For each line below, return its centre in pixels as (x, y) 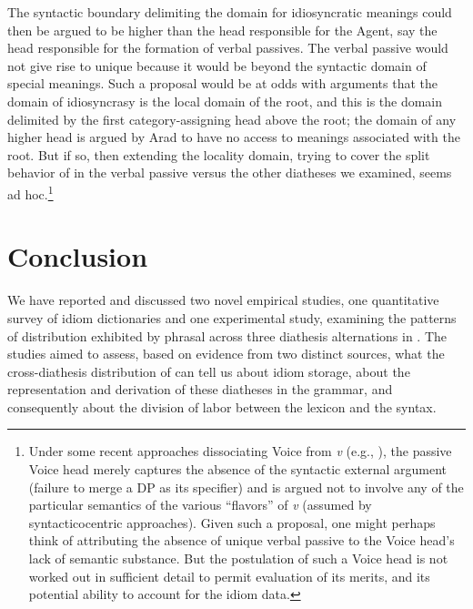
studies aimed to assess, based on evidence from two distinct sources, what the (226, 354)
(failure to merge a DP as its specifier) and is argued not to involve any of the (246, 487)
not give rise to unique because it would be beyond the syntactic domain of (217, 65)
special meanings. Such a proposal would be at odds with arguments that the (222, 83)
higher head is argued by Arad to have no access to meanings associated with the (234, 137)
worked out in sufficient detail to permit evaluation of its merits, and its (229, 576)
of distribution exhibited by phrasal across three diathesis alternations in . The (227, 335)
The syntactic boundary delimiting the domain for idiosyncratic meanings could (230, 12)
